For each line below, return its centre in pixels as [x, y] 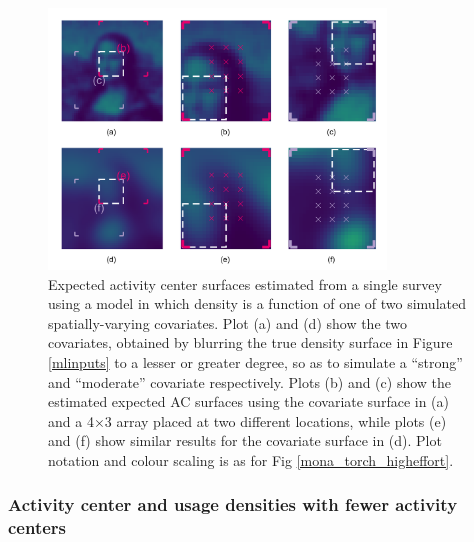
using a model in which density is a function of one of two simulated [257, 303]
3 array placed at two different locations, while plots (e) [275, 420]
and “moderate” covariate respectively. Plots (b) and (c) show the [250, 381]
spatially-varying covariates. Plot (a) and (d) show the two [228, 322]
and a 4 [71, 420]
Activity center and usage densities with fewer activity [233, 504]
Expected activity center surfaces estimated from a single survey [245, 283]
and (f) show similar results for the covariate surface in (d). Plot [245, 440]
